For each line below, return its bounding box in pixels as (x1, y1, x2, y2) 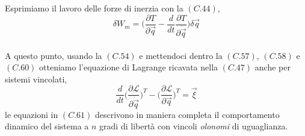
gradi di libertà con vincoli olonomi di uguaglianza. (99, 120, 288, 132)
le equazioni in (5, 108, 58, 120)
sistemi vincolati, (5, 72, 67, 85)
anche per (254, 61, 291, 73)
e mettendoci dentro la (139, 49, 223, 61)
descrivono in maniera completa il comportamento (95, 108, 280, 120)
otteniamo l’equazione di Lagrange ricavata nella (39, 61, 218, 73)
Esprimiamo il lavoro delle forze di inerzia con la (5, 2, 183, 14)
